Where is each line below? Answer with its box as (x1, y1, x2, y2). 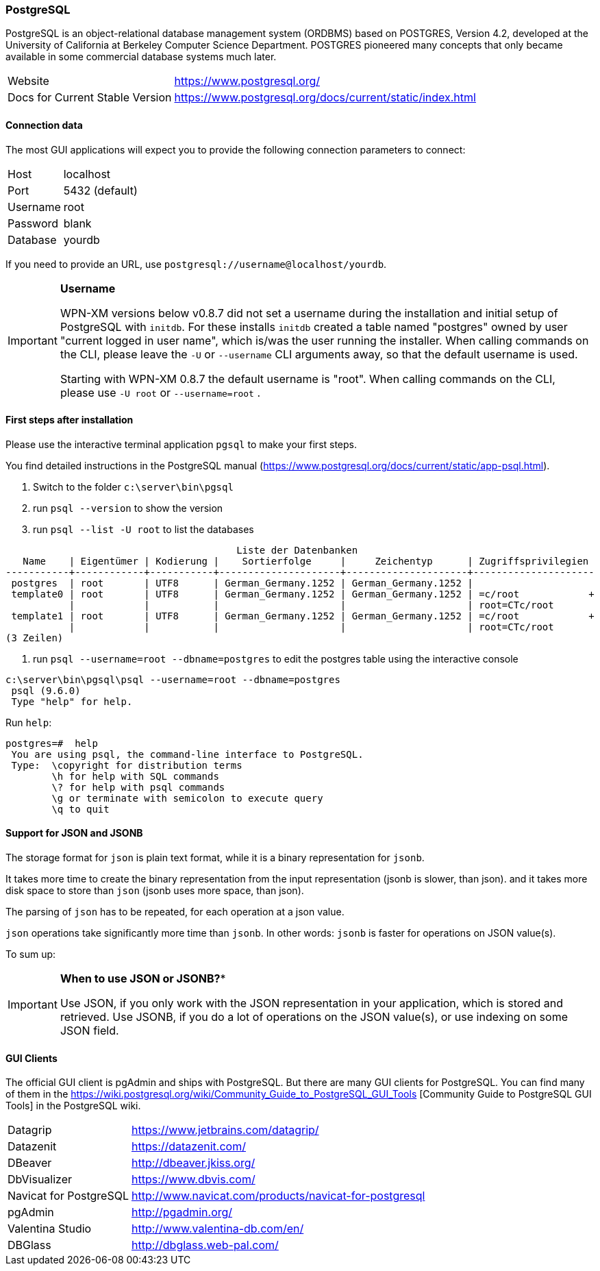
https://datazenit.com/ (131, 1139, 246, 1154)
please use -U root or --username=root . (60, 385, 261, 399)
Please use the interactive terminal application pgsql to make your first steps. (5, 438, 358, 450)
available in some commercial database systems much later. (5, 51, 277, 63)
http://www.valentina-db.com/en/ (131, 1222, 304, 1236)
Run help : (5, 716, 52, 728)
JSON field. (60, 1024, 119, 1038)
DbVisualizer (8, 1172, 73, 1187)
